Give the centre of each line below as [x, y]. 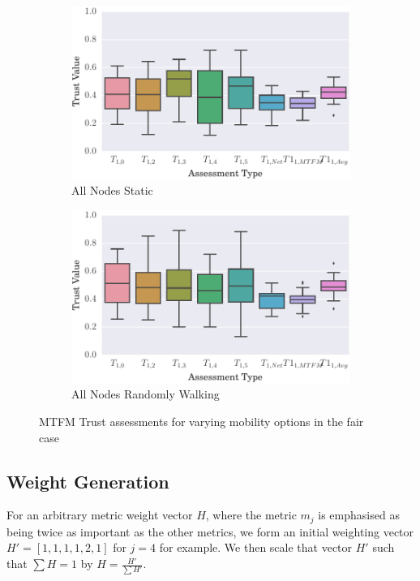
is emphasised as [359, 515]
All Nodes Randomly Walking [146, 394]
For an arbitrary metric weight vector [100, 515]
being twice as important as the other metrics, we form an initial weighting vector [210, 531]
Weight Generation [88, 481]
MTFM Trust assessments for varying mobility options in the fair [201, 421]
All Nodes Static [112, 190]
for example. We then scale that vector [256, 547]
